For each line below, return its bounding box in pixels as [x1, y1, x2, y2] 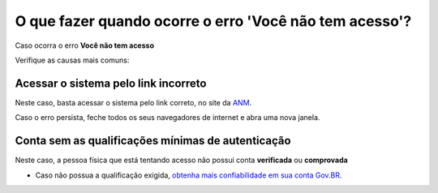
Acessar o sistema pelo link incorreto [15, 76, 207, 90]
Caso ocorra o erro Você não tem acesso [15, 41, 154, 50]
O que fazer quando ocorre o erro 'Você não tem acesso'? [15, 12, 412, 30]
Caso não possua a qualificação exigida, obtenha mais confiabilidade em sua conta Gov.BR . [35, 170, 342, 180]
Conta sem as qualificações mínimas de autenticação [15, 134, 291, 148]
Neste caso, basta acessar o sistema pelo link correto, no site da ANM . [15, 97, 252, 107]
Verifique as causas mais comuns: [15, 55, 130, 65]
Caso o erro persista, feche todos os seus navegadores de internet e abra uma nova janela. [15, 113, 320, 122]
